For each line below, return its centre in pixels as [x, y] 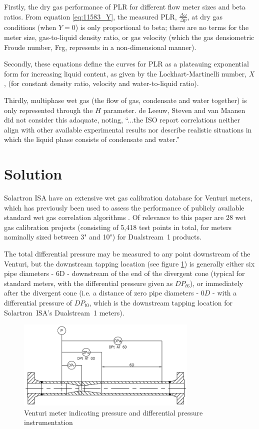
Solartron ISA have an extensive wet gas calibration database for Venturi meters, [128, 198]
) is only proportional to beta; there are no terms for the [162, 27]
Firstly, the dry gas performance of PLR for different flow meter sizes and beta [125, 6]
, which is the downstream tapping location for [161, 303]
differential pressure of [38, 303]
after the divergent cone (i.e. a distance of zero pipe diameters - [101, 293]
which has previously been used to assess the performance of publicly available [124, 207]
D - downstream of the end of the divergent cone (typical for [152, 273]
